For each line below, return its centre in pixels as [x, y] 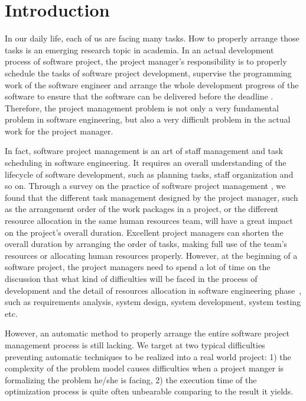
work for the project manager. [59, 131]
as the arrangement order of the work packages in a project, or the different [142, 209]
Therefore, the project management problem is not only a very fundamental [142, 108]
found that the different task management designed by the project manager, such [152, 197]
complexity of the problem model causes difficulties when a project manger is [144, 368]
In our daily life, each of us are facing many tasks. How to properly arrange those [152, 38]
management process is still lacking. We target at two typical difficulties [135, 344]
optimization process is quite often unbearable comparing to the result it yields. [149, 391]
